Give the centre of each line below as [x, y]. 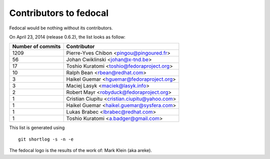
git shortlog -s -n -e [46, 139]
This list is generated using [37, 128]
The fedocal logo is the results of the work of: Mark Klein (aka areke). [81, 151]
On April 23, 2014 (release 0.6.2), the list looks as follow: [67, 37]
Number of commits [36, 46]
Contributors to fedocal [59, 13]
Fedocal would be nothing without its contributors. [61, 28]
